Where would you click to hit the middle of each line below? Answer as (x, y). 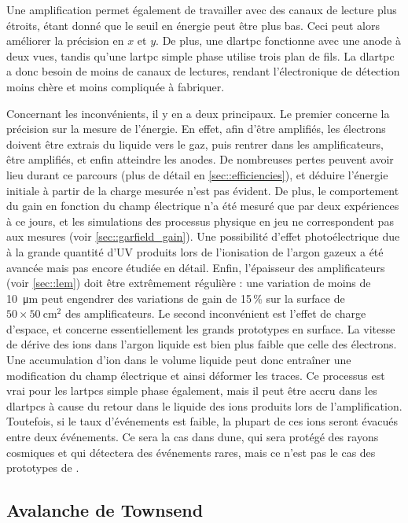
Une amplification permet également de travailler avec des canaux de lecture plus (202, 9)
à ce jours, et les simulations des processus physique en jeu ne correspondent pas (200, 221)
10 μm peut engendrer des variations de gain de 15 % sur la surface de (176, 298)
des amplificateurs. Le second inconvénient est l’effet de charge (215, 313)
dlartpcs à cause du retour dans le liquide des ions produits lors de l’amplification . (204, 405)
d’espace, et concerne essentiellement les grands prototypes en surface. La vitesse (201, 328)
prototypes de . (43, 468)
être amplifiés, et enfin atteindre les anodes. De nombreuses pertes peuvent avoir (200, 159)
